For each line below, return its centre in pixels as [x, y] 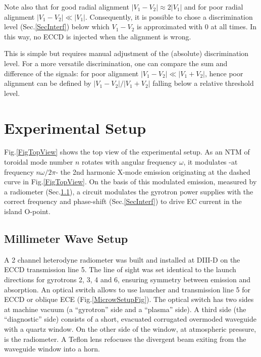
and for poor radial [214, 7]
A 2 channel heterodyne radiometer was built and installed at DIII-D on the [122, 259]
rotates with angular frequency [129, 162]
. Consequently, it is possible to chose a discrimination [169, 16]
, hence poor [224, 73]
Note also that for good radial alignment [67, 7]
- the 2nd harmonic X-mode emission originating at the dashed [153, 171]
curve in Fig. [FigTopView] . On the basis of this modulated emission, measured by [130, 182]
